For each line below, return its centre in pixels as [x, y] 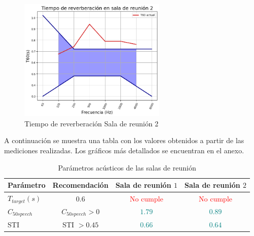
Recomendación [81, 185]
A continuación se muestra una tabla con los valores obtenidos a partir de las [124, 140]
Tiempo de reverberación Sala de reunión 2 [91, 123]
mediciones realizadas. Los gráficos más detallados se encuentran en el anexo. [124, 150]
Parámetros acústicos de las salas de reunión [127, 167]
